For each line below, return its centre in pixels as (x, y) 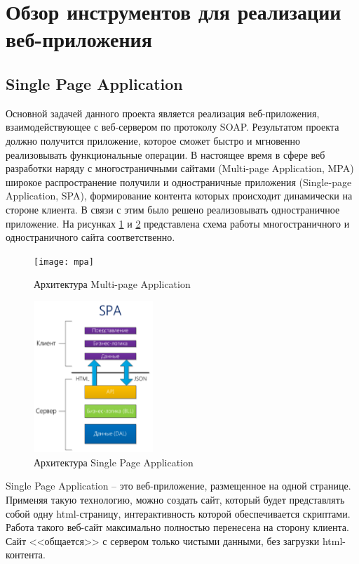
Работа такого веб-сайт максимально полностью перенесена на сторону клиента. (177, 527)
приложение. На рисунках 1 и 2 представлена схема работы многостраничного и (178, 223)
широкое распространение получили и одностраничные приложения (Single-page (179, 182)
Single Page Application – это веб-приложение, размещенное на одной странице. (178, 486)
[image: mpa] (64, 262)
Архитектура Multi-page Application (112, 284)
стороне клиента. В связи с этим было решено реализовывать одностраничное (173, 209)
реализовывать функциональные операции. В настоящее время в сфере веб (165, 154)
